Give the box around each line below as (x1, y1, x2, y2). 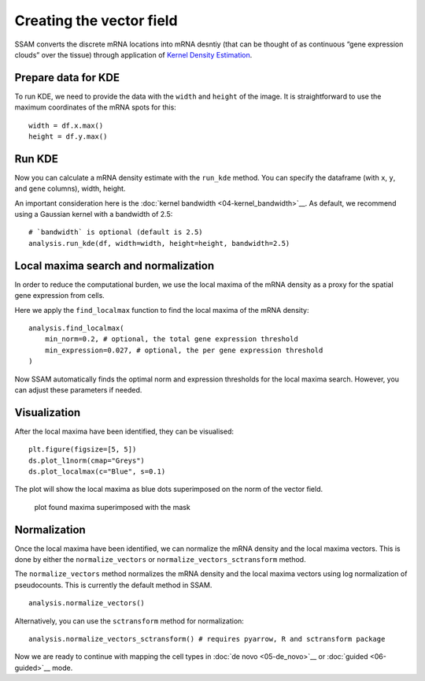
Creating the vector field (14, 12, 178, 29)
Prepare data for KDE (14, 71, 120, 84)
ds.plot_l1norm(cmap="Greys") (28, 456, 146, 465)
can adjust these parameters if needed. (14, 385, 142, 394)
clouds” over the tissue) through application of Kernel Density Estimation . (14, 50, 253, 59)
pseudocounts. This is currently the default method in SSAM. (14, 580, 213, 590)
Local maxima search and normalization (14, 259, 215, 272)
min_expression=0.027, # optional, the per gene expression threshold (44, 345, 323, 355)
